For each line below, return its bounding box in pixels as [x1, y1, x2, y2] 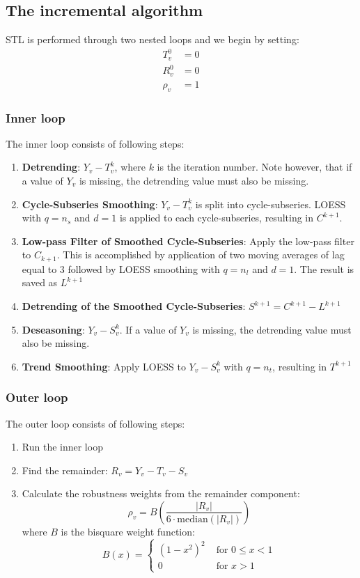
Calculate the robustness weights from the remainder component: [22, 486, 300, 501]
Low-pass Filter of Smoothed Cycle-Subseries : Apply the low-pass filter [22, 233, 354, 248]
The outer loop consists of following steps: [6, 416, 185, 430]
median [177, 514, 208, 524]
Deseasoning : [22, 322, 85, 336]
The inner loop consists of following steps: [6, 136, 185, 150]
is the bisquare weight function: [61, 524, 195, 538]
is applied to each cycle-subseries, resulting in [119, 210, 314, 225]
